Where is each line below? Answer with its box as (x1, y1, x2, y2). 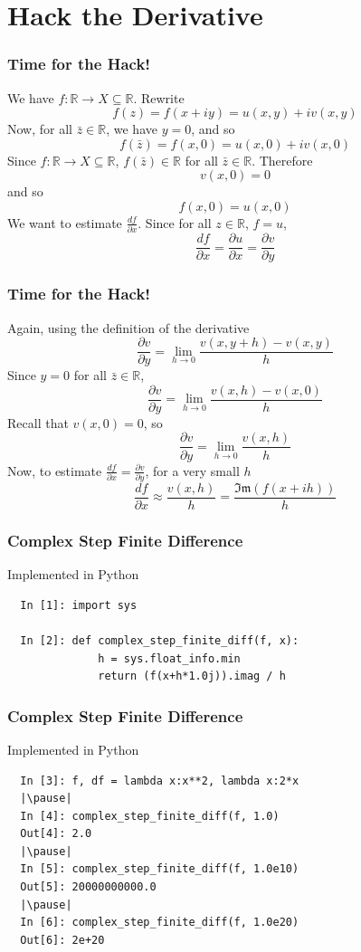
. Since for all (138, 213, 212, 232)
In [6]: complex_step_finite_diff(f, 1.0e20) (20, 916, 299, 929)
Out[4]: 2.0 (20, 827, 92, 841)
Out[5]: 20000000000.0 (20, 881, 157, 894)
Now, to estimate (7, 461, 102, 480)
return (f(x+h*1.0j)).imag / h (98, 670, 286, 683)
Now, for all (7, 119, 72, 138)
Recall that (7, 413, 69, 432)
